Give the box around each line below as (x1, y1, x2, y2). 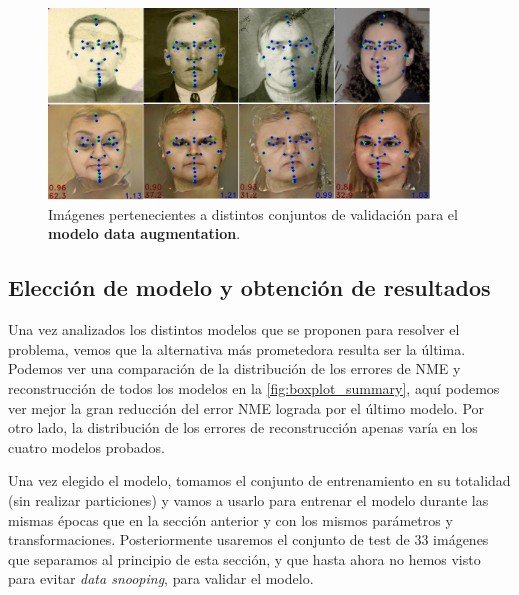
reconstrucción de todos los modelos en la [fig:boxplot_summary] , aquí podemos (8, 378, 500, 399)
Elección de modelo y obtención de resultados (8, 272, 491, 303)
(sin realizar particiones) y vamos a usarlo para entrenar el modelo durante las (8, 490, 489, 511)
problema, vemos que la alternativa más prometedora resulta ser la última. (8, 338, 466, 359)
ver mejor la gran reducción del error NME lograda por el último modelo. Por (8, 397, 485, 418)
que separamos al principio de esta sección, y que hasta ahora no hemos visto (8, 548, 481, 569)
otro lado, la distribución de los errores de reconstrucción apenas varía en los (8, 417, 478, 438)
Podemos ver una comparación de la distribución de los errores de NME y (8, 358, 461, 379)
